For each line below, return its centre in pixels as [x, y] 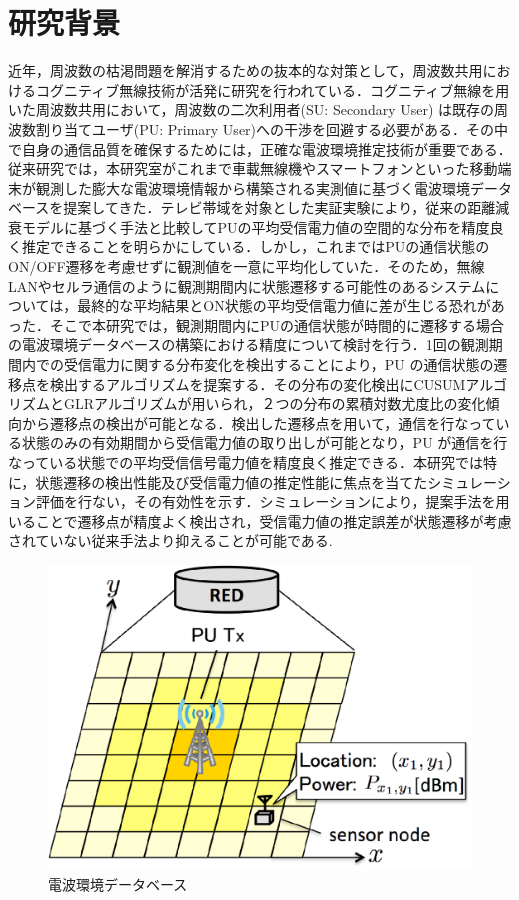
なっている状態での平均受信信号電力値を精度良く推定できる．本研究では [246, 462]
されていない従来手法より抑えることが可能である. [170, 540]
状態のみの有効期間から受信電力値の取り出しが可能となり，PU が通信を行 [264, 442]
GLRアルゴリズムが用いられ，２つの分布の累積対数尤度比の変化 [274, 403]
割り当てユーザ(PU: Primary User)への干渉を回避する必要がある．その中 [272, 128]
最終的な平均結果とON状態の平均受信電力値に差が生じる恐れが [284, 305]
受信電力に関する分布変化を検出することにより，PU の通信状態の [278, 364]
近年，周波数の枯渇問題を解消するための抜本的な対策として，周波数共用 [245, 70]
